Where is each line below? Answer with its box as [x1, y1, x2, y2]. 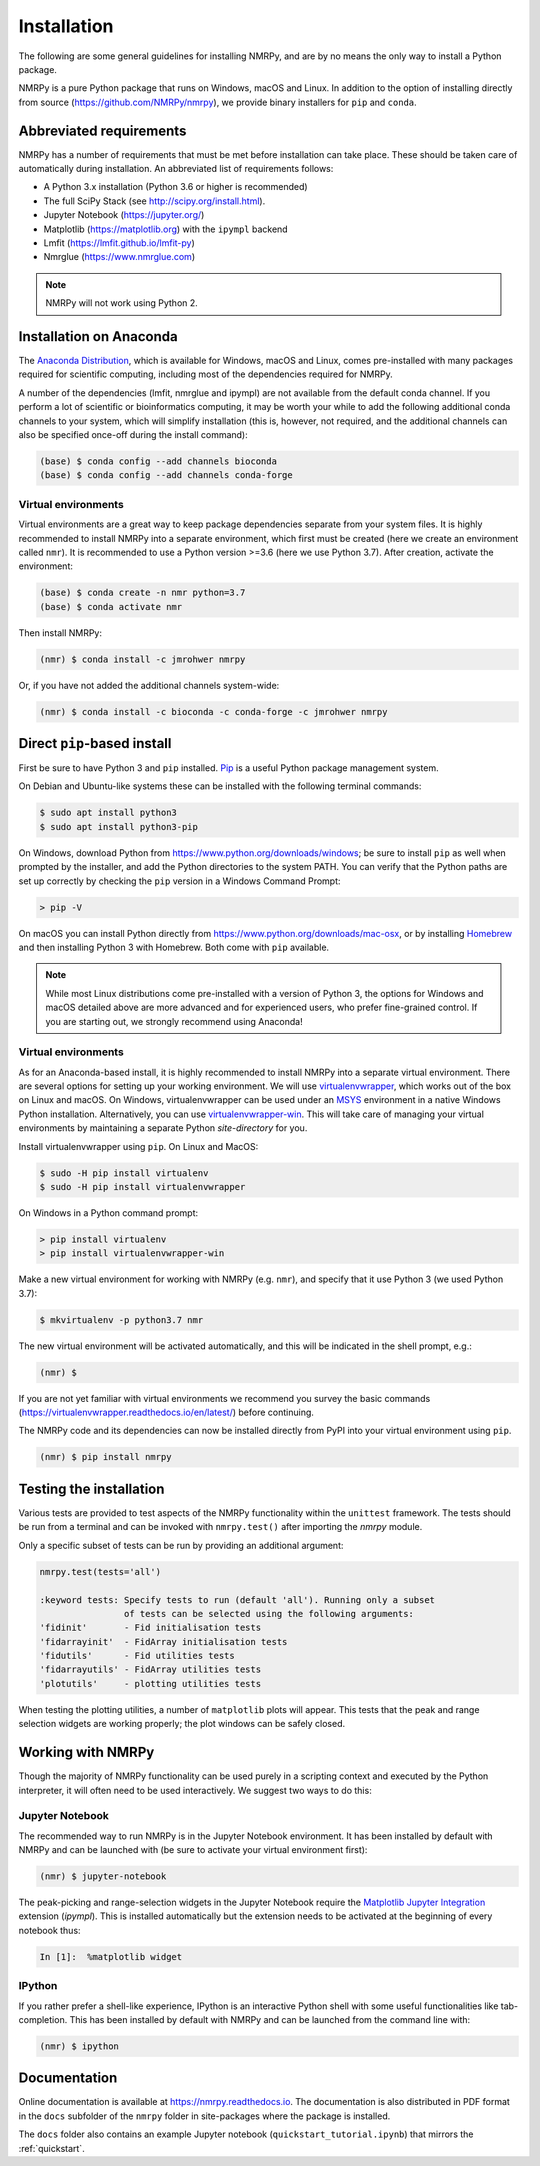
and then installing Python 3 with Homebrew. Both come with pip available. [18, 941, 330, 953]
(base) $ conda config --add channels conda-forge [39, 470, 294, 481]
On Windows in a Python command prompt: [18, 1207, 199, 1219]
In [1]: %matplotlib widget [39, 1951, 183, 1962]
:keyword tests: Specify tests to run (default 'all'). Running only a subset [39, 1594, 435, 1605]
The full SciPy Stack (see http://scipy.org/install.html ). [43, 195, 266, 207]
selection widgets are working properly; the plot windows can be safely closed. [18, 1718, 346, 1730]
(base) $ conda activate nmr [39, 601, 183, 612]
